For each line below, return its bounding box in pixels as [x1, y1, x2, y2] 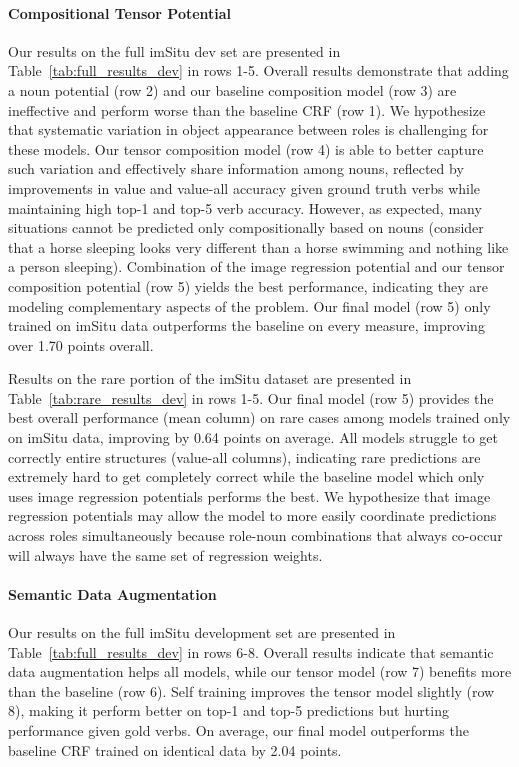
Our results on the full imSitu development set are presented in [8, 622, 396, 643]
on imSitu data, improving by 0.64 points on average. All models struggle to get [8, 427, 498, 448]
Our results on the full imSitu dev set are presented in [8, 40, 341, 61]
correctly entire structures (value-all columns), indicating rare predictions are [8, 446, 481, 467]
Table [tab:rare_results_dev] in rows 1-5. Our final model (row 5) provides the [8, 387, 494, 408]
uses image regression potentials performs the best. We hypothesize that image [8, 485, 491, 506]
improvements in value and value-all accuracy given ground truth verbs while [8, 177, 481, 198]
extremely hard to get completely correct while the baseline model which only [8, 466, 485, 487]
